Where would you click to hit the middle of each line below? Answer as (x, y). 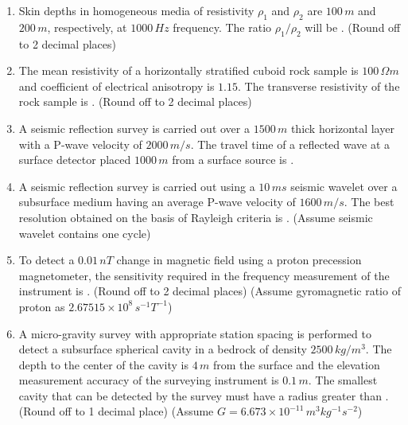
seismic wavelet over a (344, 186)
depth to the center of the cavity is (104, 364)
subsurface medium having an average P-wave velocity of (157, 202)
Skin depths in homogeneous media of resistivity (136, 10)
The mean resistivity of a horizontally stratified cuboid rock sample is (188, 70)
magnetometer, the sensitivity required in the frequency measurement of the (204, 275)
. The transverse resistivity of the (319, 86)
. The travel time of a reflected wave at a (290, 144)
